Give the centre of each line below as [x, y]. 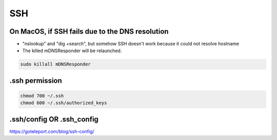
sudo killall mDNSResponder [55, 64]
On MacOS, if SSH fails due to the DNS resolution [89, 31]
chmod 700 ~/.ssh [42, 96]
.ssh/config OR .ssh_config [54, 119]
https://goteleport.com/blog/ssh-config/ [52, 131]
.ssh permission [36, 80]
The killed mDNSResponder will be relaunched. [72, 51]
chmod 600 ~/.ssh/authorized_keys [64, 103]
